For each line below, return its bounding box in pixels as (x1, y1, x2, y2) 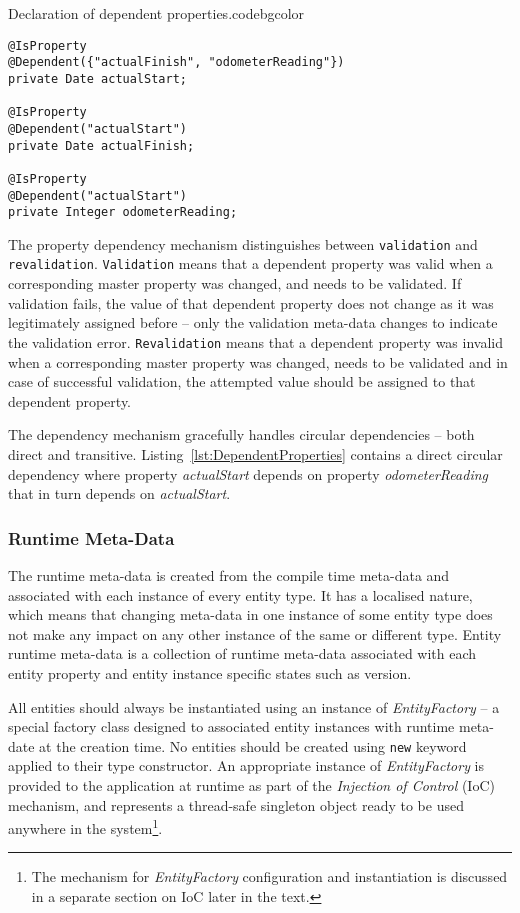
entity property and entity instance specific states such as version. (8, 662, 412, 683)
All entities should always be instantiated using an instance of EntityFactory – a (8, 696, 500, 717)
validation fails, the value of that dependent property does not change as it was (8, 292, 494, 313)
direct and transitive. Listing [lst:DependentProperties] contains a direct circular (8, 443, 503, 464)
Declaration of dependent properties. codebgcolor (8, 3, 305, 23)
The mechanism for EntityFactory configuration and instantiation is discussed (31, 866, 508, 887)
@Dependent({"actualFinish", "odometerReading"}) (8, 55, 345, 70)
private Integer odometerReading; (8, 205, 238, 220)
